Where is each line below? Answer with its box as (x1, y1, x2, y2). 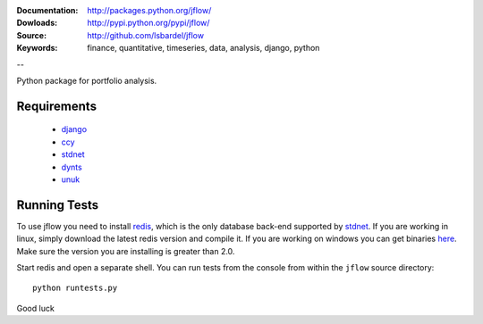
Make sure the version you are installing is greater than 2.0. (16, 245, 235, 256)
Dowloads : (16, 18, 58, 29)
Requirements (16, 98, 97, 113)
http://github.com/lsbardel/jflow (87, 29, 205, 40)
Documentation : (16, 5, 79, 15)
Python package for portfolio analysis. (16, 75, 157, 86)
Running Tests (16, 197, 98, 212)
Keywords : (16, 43, 58, 54)
